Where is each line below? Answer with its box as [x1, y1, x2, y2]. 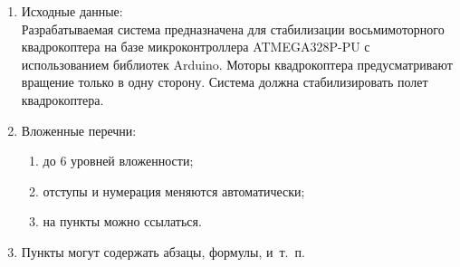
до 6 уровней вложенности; [43, 151, 194, 170]
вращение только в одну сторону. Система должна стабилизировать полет [21, 72, 428, 91]
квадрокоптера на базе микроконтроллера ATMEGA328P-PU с [21, 37, 370, 56]
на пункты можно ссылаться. [43, 212, 202, 231]
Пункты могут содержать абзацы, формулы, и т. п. [21, 242, 305, 261]
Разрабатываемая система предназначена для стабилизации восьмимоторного [21, 19, 445, 38]
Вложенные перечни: [21, 120, 137, 139]
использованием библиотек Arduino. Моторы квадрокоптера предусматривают [21, 54, 453, 73]
